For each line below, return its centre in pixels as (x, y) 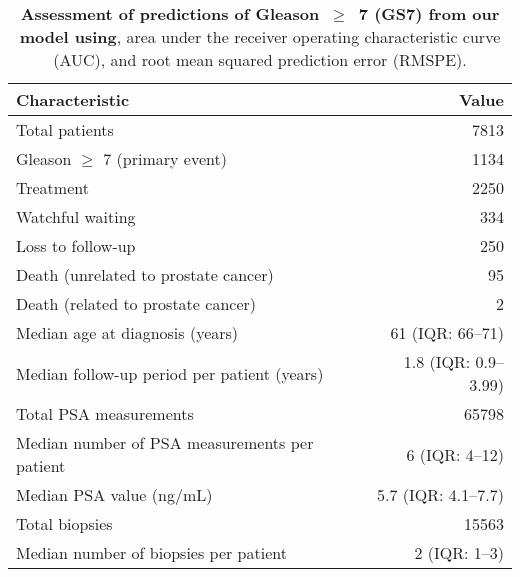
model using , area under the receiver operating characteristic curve (260, 36)
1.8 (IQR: (437, 361)
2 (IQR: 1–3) (459, 552)
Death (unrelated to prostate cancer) (145, 274)
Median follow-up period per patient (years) (170, 373)
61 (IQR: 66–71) (447, 332)
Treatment (52, 187)
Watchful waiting (76, 216)
